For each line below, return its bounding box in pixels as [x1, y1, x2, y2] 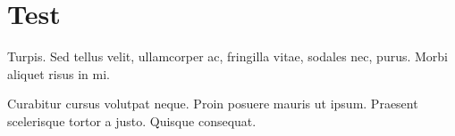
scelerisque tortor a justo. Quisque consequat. [7, 111, 257, 130]
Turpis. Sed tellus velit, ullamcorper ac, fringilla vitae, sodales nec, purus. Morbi [7, 47, 449, 66]
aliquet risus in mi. [7, 64, 110, 83]
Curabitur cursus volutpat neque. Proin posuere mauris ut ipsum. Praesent [7, 94, 418, 113]
